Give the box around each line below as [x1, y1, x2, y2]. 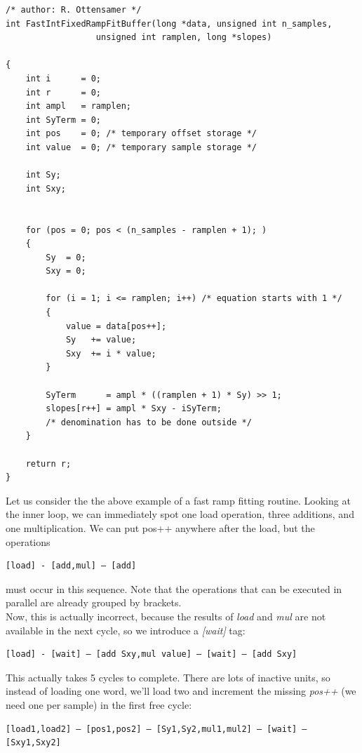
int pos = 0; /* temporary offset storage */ [25, 128, 257, 139]
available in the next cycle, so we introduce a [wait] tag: [6, 622, 246, 637]
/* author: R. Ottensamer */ [6, 5, 142, 15]
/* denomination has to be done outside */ [46, 417, 252, 427]
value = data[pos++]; [65, 321, 167, 331]
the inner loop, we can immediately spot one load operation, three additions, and [6, 507, 354, 521]
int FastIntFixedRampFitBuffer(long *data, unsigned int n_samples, [6, 18, 333, 29]
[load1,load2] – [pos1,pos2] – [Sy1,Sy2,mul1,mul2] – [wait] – [6, 724, 307, 734]
